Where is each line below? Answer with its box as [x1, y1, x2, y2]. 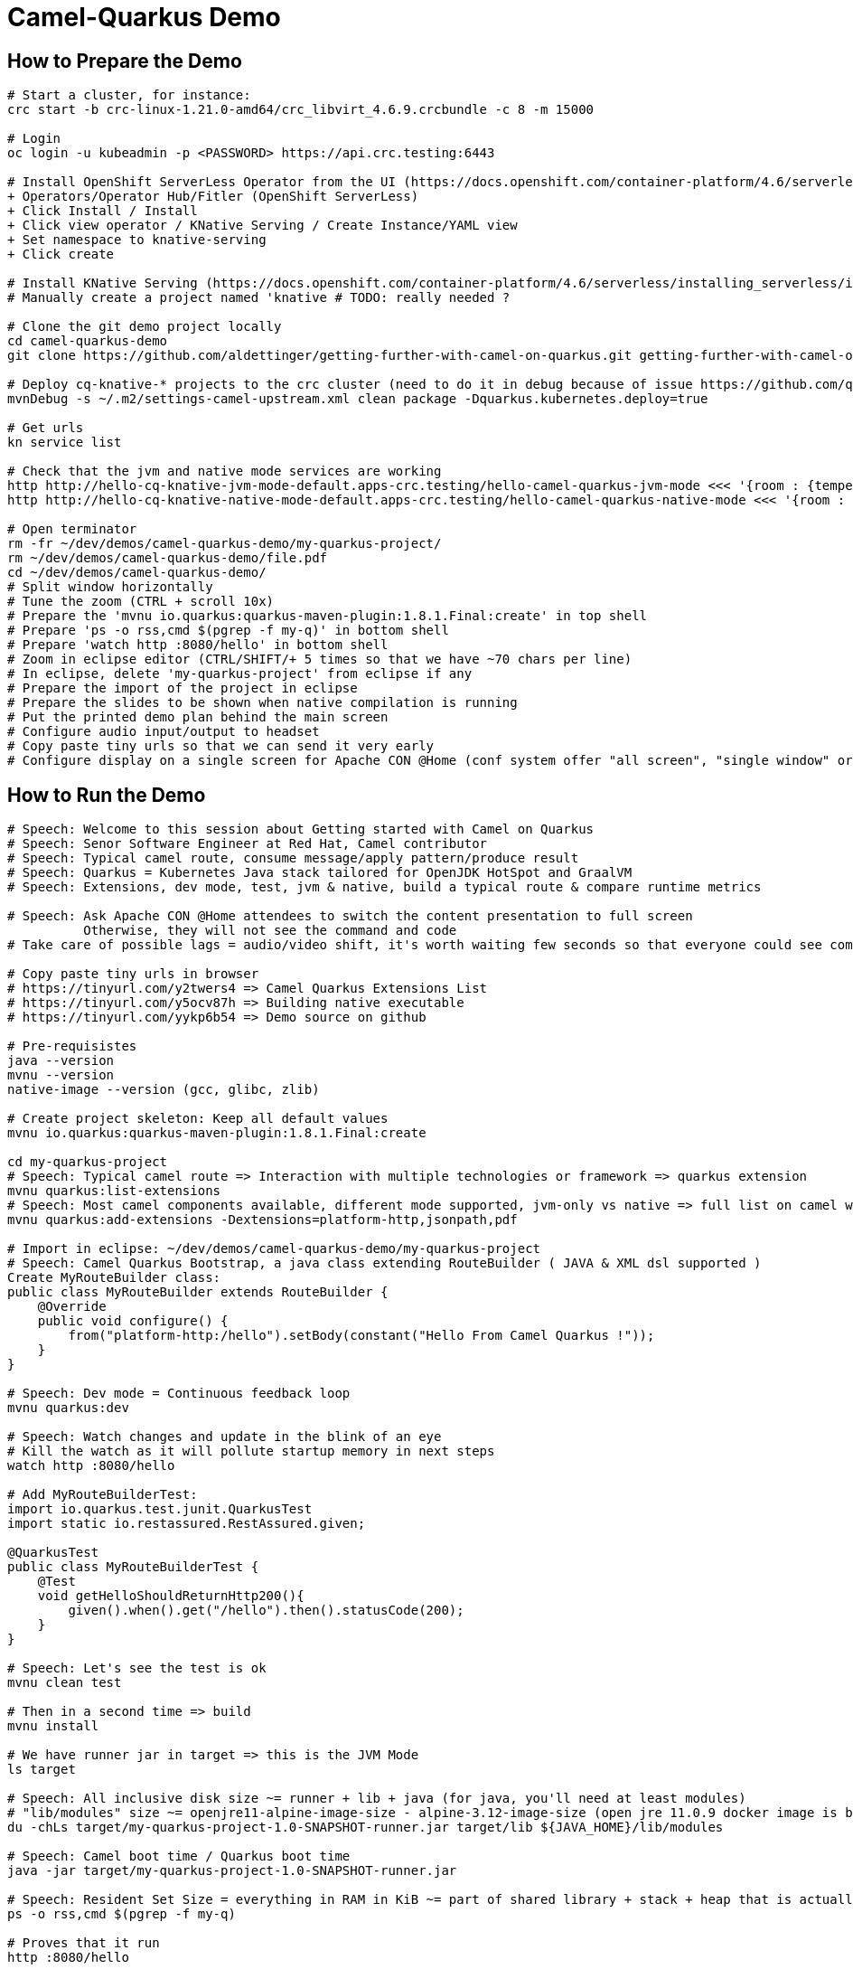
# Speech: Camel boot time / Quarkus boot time [7, 1849, 351, 1864]
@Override [37, 1299, 107, 1314]
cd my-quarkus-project [7, 1154, 168, 1170]
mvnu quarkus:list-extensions [7, 1183, 221, 1199]
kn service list [7, 435, 122, 450]
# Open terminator [7, 522, 137, 537]
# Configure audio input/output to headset [7, 724, 320, 740]
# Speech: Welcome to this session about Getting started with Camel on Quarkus [7, 822, 595, 837]
